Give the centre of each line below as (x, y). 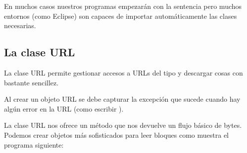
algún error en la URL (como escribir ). (64, 108)
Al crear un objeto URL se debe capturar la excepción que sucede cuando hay (122, 99)
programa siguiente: (34, 144)
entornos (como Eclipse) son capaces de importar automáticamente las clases (121, 16)
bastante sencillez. (31, 82)
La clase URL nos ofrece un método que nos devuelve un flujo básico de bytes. (123, 125)
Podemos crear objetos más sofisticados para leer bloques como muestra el (116, 134)
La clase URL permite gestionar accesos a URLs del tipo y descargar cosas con (123, 72)
